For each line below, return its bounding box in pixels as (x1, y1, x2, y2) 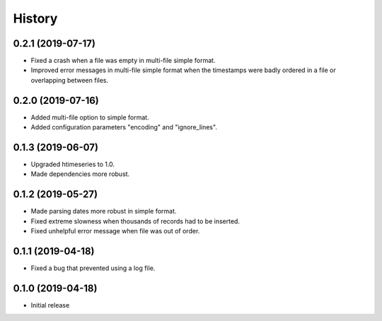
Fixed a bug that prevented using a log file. (30, 264, 156, 272)
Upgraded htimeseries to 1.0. (30, 160, 115, 169)
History (13, 11, 58, 26)
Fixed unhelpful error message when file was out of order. (30, 227, 200, 235)
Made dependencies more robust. (30, 170, 130, 178)
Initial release (30, 300, 70, 309)
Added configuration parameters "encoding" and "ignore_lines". (30, 123, 217, 132)
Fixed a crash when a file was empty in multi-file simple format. (30, 57, 216, 65)
